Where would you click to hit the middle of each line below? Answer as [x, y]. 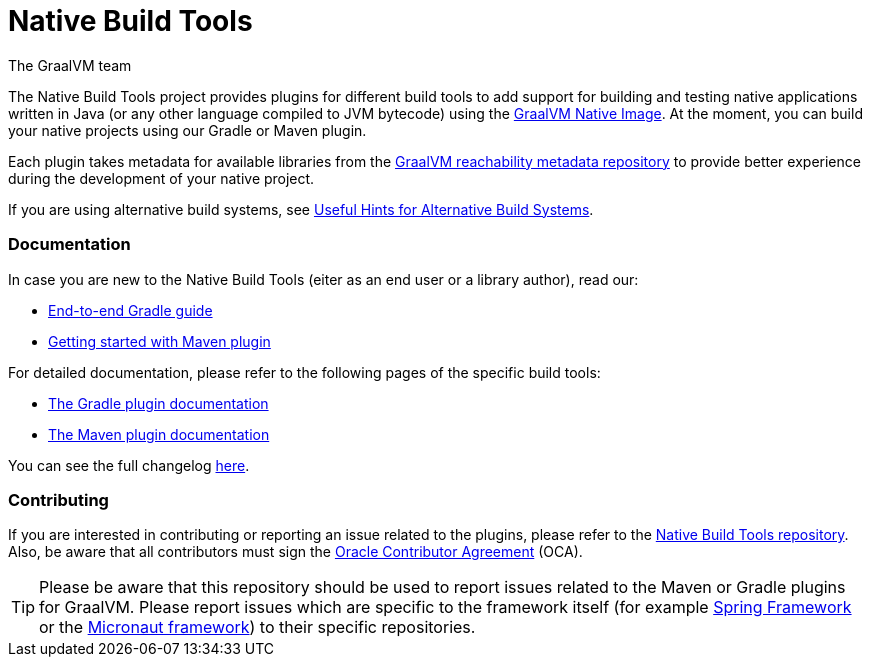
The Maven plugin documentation [159, 434]
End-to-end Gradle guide [130, 310]
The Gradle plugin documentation [158, 403]
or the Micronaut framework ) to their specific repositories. [257, 627]
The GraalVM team [70, 65]
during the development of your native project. [161, 178]
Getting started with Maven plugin [159, 341]
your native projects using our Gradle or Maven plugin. [187, 130]
